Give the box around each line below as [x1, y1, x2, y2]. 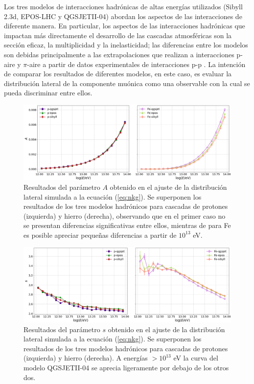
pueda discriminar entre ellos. [4, 88, 92, 98]
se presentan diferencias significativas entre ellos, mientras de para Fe [23, 220, 231, 230]
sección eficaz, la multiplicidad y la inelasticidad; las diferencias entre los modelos [4, 40, 248, 50]
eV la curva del [173, 353, 218, 363]
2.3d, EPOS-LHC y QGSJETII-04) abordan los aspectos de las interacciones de [4, 11, 242, 21]
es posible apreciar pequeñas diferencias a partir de [23, 229, 177, 240]
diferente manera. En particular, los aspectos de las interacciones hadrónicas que [4, 21, 245, 31]
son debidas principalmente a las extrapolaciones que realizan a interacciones [4, 49, 234, 59]
